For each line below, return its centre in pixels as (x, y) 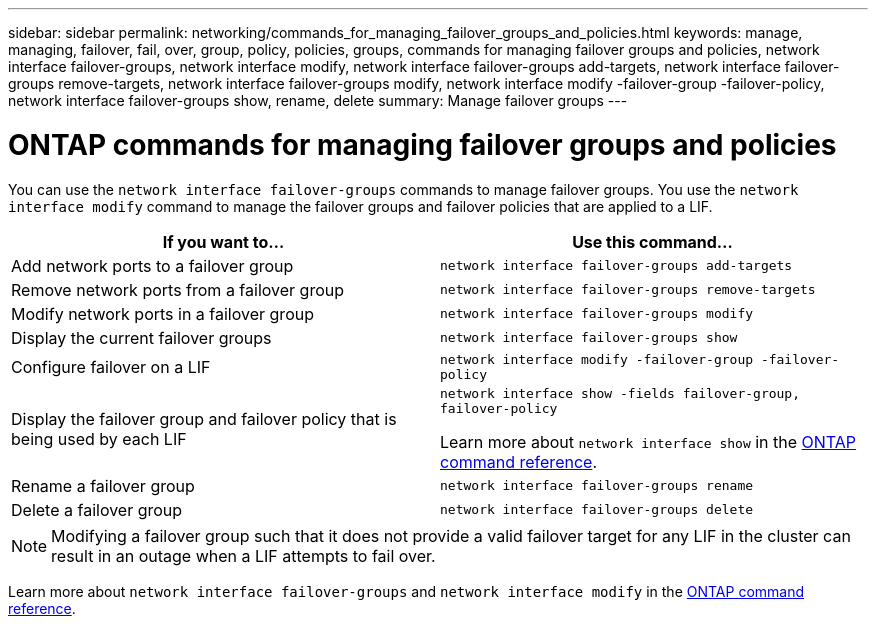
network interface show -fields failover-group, (620, 393)
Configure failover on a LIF (111, 366)
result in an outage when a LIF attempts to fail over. (243, 555)
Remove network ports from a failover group (177, 289)
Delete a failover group (97, 509)
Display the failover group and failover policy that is (204, 418)
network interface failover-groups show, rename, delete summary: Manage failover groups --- (318, 100)
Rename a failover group (103, 485)
